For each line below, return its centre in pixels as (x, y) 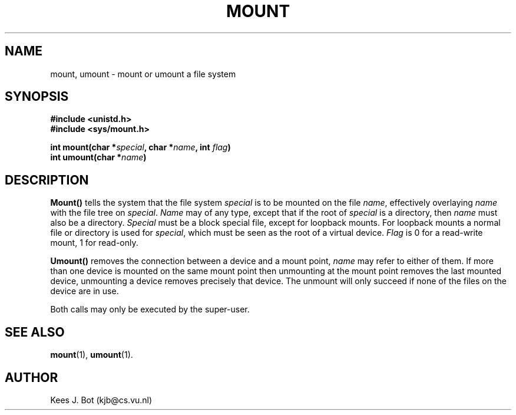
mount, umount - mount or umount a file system (143, 74)
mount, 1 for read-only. (94, 243)
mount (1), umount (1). (92, 355)
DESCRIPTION (47, 180)
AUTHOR (32, 377)
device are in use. (85, 291)
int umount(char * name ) (98, 157)
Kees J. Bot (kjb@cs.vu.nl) (101, 400)
